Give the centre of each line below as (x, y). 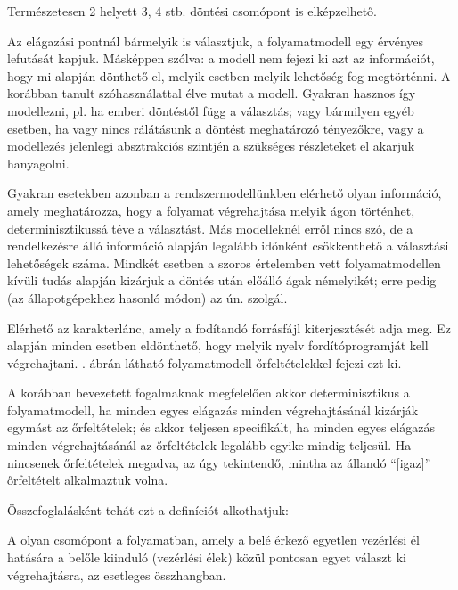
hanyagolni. (38, 163)
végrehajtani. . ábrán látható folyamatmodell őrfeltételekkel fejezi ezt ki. (204, 362)
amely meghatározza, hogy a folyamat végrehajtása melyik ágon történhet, (211, 210)
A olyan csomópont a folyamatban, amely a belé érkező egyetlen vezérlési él (213, 540)
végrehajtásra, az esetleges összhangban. (117, 574)
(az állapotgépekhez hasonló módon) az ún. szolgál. (147, 297)
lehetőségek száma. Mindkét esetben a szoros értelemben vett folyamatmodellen (224, 262)
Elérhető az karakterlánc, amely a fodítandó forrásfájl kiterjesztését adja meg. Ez (229, 328)
